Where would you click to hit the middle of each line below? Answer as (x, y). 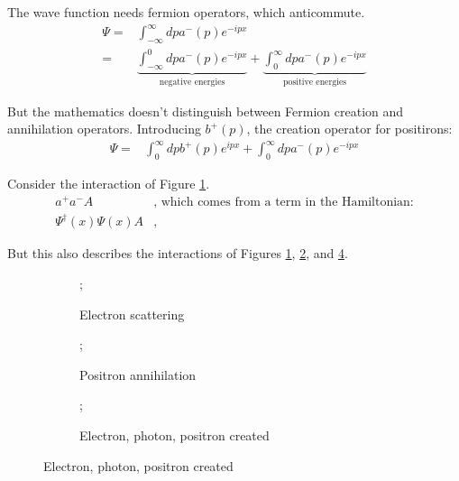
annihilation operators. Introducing (104, 129)
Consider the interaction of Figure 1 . (109, 184)
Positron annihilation (138, 374)
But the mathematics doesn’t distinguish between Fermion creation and (206, 111)
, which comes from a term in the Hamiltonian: (284, 202)
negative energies (192, 83)
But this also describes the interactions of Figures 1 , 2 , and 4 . (178, 253)
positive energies (315, 83)
